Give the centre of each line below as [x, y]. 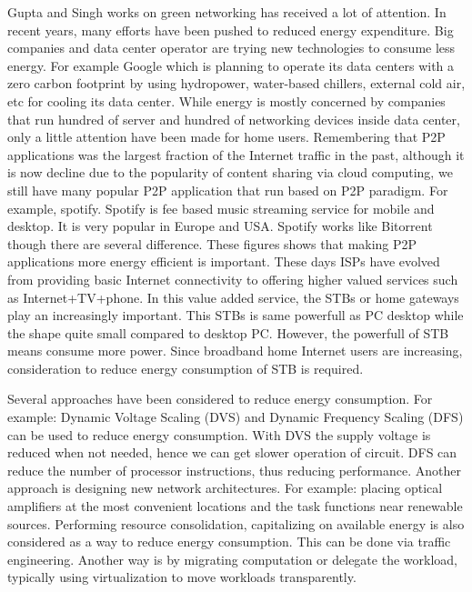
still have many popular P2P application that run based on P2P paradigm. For [228, 190]
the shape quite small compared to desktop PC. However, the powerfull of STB [228, 332]
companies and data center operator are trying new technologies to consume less [231, 48]
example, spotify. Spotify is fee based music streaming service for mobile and [221, 208]
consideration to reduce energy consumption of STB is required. [186, 368]
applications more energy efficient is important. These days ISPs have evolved [224, 261]
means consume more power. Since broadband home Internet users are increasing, [235, 351]
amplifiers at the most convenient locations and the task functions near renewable [235, 506]
